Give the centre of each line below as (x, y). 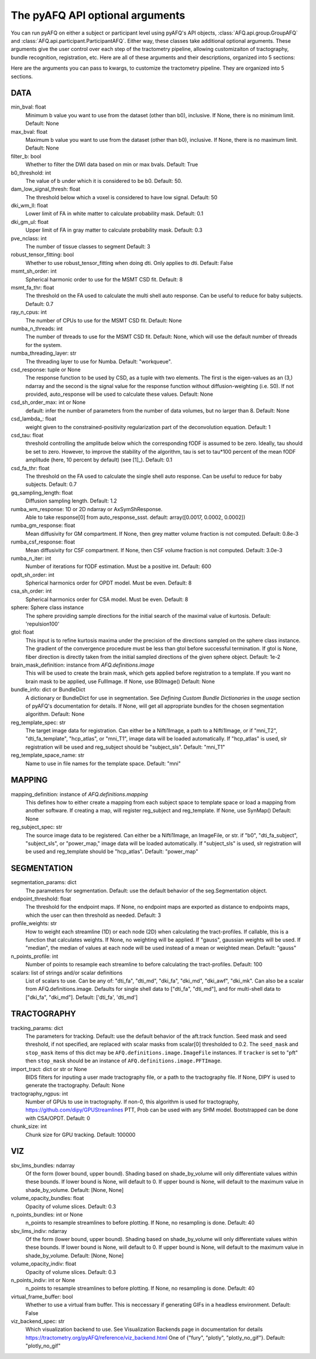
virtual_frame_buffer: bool (42, 1296)
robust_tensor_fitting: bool (42, 254)
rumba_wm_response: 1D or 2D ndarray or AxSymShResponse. (87, 509)
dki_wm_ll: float (29, 206)
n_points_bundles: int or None (47, 1214)
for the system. (44, 345)
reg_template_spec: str (38, 722)
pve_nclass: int (29, 238)
